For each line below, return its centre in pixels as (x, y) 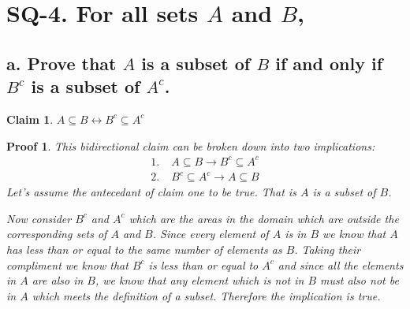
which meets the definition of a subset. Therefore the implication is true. (206, 295)
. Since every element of (211, 234)
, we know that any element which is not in (199, 280)
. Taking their (328, 249)
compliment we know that (67, 264)
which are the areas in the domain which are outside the (264, 218)
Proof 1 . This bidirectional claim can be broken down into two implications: (191, 145)
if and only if (329, 63)
